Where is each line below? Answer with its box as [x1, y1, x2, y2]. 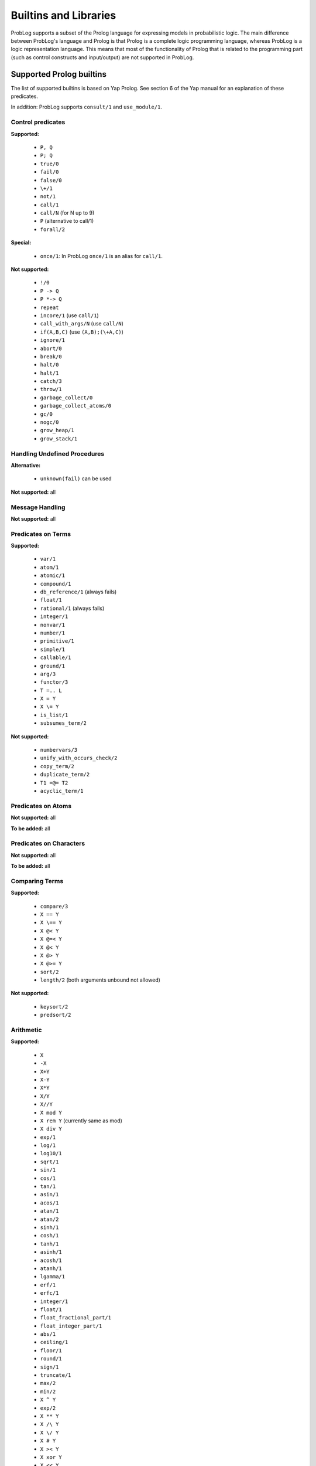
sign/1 [40, 1363, 59, 1370]
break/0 [40, 353, 63, 360]
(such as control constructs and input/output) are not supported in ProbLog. [11, 53, 194, 61]
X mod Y [40, 1109, 63, 1116]
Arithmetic [11, 1026, 42, 1034]
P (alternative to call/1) [40, 218, 94, 225]
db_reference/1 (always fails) [40, 588, 117, 595]
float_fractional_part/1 [40, 1314, 111, 1321]
